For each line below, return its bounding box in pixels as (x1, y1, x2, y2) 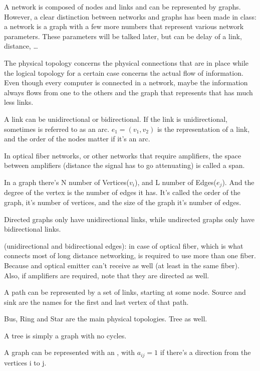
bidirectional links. (4, 224, 61, 234)
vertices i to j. (4, 357, 47, 367)
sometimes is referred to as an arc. (4, 123, 110, 134)
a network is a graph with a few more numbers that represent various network (4, 21, 244, 32)
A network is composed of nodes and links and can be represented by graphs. (4, 2, 241, 12)
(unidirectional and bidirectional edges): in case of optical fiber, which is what (4, 240, 243, 251)
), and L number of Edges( (134, 176, 217, 187)
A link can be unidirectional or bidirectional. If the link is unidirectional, (4, 113, 227, 124)
